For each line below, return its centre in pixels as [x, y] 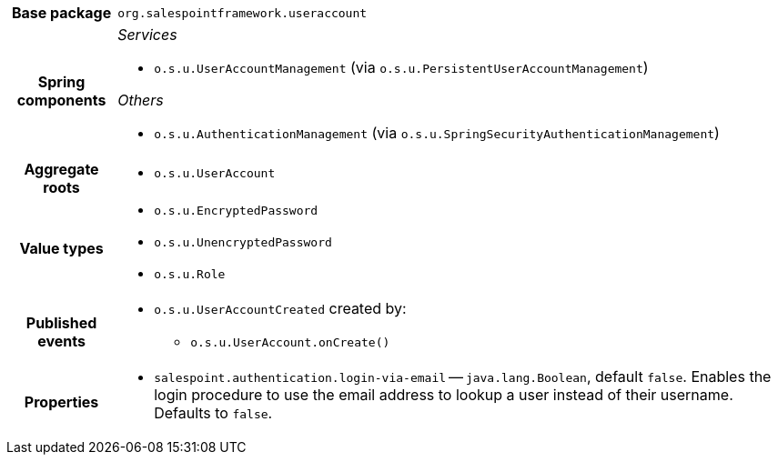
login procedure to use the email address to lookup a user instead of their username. [444, 395]
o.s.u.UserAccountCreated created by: [280, 308]
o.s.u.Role [190, 274]
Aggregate [61, 169]
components [61, 100]
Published [61, 322]
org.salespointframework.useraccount [242, 13]
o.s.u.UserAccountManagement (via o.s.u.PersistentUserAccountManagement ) [401, 67]
